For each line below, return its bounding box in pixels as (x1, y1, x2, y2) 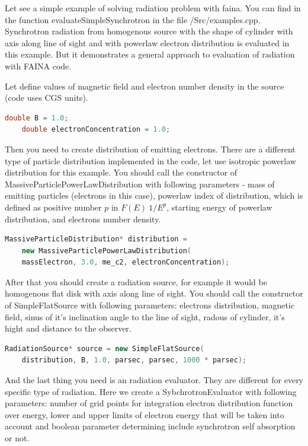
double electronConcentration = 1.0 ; (21, 125, 171, 134)
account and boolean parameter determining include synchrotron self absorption (5, 420, 296, 432)
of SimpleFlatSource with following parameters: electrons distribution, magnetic (5, 299, 295, 311)
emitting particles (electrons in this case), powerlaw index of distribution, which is (5, 189, 303, 202)
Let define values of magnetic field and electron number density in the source (5, 79, 284, 92)
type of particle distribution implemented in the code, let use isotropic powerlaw (5, 154, 296, 167)
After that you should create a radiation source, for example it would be (5, 275, 267, 288)
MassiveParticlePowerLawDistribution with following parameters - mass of (5, 177, 275, 190)
